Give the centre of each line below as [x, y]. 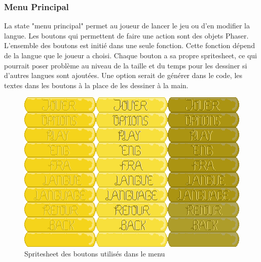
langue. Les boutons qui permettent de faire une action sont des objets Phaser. [126, 35]
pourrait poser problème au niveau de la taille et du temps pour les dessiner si [126, 65]
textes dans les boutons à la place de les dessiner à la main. [96, 85]
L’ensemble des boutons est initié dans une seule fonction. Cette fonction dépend [129, 45]
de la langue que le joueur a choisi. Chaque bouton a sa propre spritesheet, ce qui [131, 55]
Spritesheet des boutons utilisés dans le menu [95, 254]
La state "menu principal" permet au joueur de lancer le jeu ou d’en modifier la [127, 26]
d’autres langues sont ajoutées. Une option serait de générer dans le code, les [123, 75]
